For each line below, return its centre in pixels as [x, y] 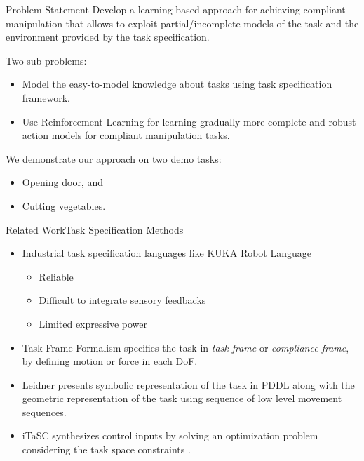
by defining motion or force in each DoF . [110, 361]
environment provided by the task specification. [108, 37]
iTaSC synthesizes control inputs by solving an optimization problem [170, 435]
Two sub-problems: [46, 60]
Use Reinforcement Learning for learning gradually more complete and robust [189, 121]
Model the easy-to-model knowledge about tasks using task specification [177, 84]
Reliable [56, 276]
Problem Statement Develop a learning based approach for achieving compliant [176, 9]
